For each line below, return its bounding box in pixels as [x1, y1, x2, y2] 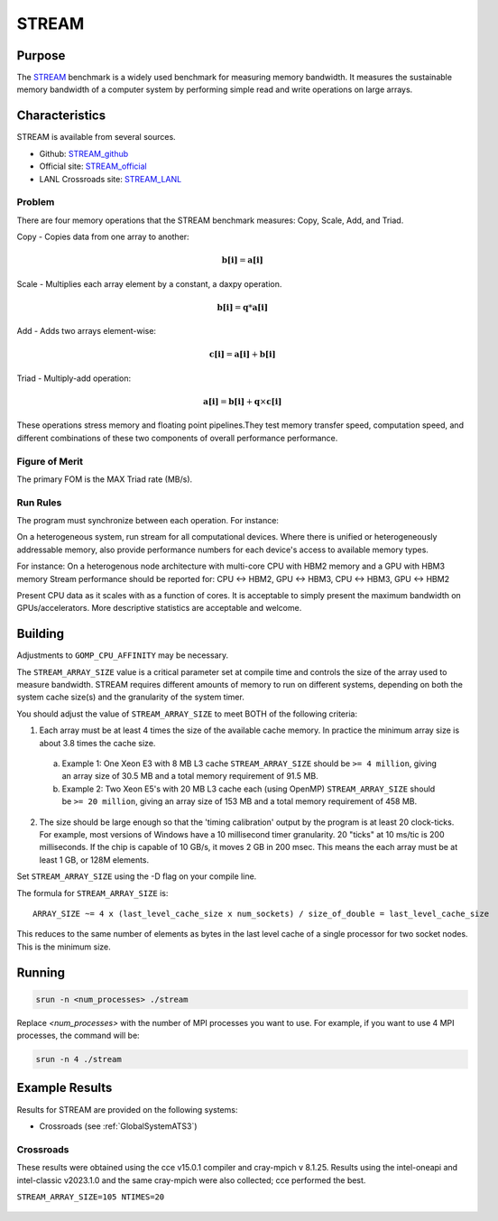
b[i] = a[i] [221, 255, 263, 265]
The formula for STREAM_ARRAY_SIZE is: [16, 887, 169, 898]
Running [16, 965, 66, 980]
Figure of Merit [16, 455, 83, 467]
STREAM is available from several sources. [16, 132, 176, 143]
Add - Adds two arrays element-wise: [16, 326, 157, 337]
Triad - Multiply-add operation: [16, 373, 131, 384]
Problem [16, 196, 55, 208]
